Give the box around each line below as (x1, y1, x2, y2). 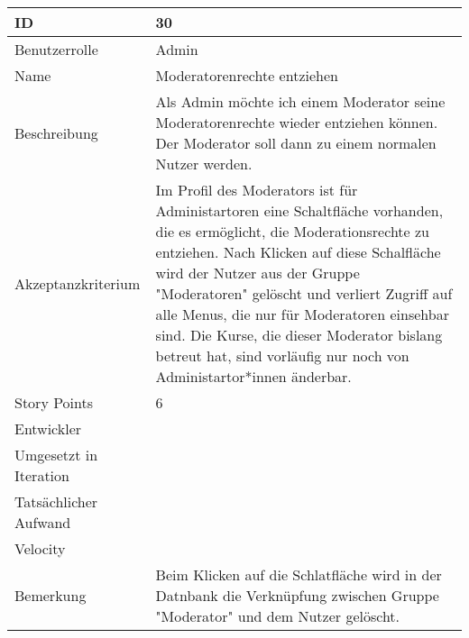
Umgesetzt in (14, 444, 98, 465)
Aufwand (14, 512, 71, 533)
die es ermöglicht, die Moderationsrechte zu (155, 221, 429, 242)
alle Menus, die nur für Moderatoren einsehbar (155, 304, 449, 324)
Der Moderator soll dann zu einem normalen (155, 132, 437, 153)
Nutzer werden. (155, 153, 253, 174)
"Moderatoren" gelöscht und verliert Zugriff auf (155, 283, 453, 304)
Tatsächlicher (14, 491, 98, 512)
